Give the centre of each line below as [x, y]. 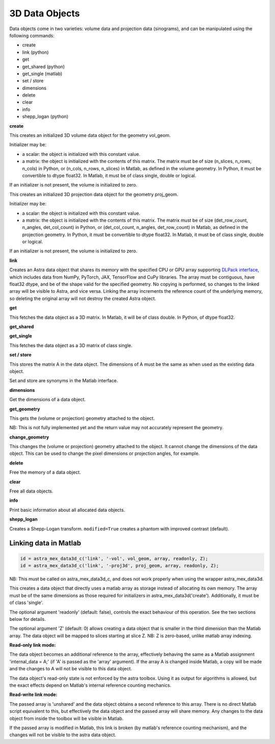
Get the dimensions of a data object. [48, 400]
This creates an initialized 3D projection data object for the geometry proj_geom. [94, 194]
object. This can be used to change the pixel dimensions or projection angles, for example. [104, 454]
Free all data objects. [31, 491]
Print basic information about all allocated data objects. [67, 510]
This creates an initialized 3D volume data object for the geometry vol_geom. [90, 135]
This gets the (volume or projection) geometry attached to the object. [82, 418]
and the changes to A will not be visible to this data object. [71, 669]
